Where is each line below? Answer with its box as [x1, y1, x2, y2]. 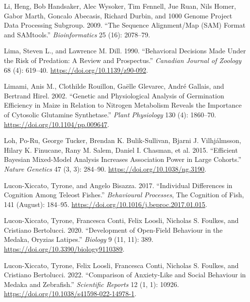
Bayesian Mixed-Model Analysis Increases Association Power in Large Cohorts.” [4, 154, 241, 164]
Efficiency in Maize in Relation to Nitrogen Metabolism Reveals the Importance [4, 100, 242, 110]
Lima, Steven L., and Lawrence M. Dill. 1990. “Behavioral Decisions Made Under [4, 46, 246, 56]
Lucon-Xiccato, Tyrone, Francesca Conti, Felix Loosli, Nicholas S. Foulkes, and [4, 215, 239, 225]
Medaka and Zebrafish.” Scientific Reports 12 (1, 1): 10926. [4, 279, 179, 289]
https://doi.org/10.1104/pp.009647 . [4, 119, 109, 129]
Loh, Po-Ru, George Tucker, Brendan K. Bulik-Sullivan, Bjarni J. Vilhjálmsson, [4, 135, 241, 145]
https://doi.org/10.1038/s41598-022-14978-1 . [4, 288, 136, 299]
